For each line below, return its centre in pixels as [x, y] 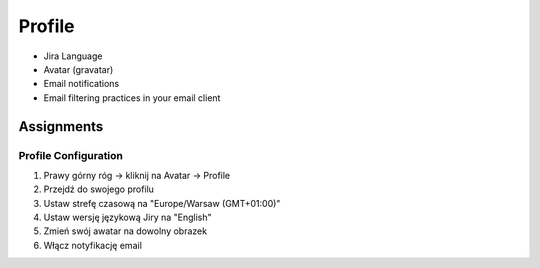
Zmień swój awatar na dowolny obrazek [125, 231]
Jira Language [73, 56]
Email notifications [81, 84]
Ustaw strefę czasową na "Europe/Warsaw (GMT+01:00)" [162, 203]
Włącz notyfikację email [92, 245]
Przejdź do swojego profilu [99, 189]
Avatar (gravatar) [78, 69]
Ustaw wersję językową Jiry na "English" [127, 217]
